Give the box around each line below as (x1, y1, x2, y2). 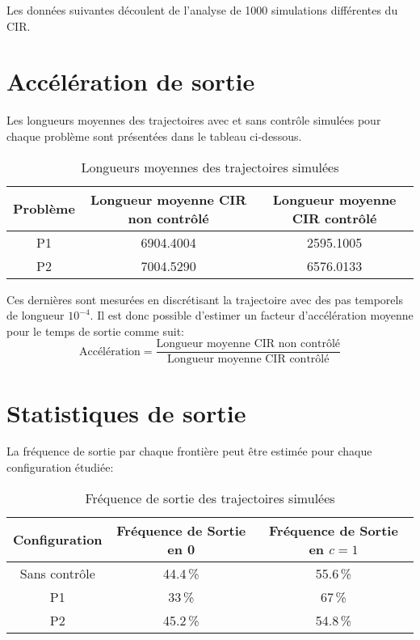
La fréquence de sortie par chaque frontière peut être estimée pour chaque (6, 443, 372, 460)
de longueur (6, 307, 65, 324)
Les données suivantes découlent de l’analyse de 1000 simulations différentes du (6, 2, 398, 18)
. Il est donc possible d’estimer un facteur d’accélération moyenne (90, 307, 414, 324)
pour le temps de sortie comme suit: (6, 322, 184, 339)
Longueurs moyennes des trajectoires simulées (81, 157, 339, 176)
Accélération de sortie (6, 65, 255, 98)
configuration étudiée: (6, 459, 114, 476)
